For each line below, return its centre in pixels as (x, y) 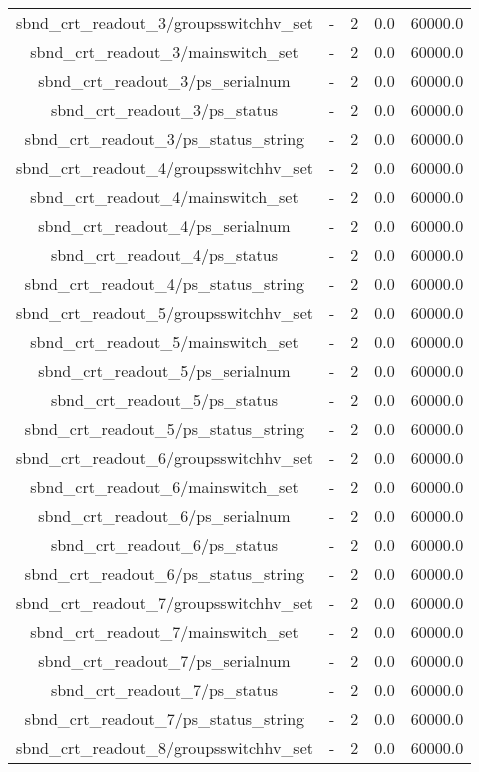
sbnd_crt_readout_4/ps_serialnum (164, 225)
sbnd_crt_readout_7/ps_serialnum (164, 660)
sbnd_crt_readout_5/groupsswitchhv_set (164, 312)
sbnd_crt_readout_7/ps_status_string (164, 718)
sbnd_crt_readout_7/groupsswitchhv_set (164, 602)
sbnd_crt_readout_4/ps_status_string (164, 283)
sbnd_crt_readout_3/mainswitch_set (164, 51)
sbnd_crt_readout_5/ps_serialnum (164, 370)
